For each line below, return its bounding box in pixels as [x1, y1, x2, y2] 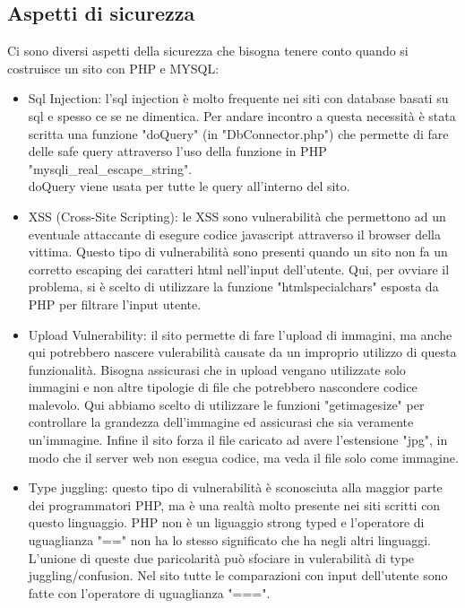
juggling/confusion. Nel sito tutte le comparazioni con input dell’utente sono [28, 566, 448, 585]
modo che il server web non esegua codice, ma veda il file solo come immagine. [28, 447, 459, 466]
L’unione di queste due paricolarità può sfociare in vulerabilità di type [28, 548, 415, 567]
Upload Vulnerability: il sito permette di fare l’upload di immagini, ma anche [28, 325, 452, 343]
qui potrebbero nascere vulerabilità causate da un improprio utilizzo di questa [28, 343, 457, 361]
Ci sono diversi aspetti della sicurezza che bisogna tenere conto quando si [7, 41, 409, 60]
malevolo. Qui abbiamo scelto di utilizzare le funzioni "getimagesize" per [28, 395, 425, 413]
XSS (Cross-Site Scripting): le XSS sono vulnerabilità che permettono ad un [28, 206, 446, 225]
